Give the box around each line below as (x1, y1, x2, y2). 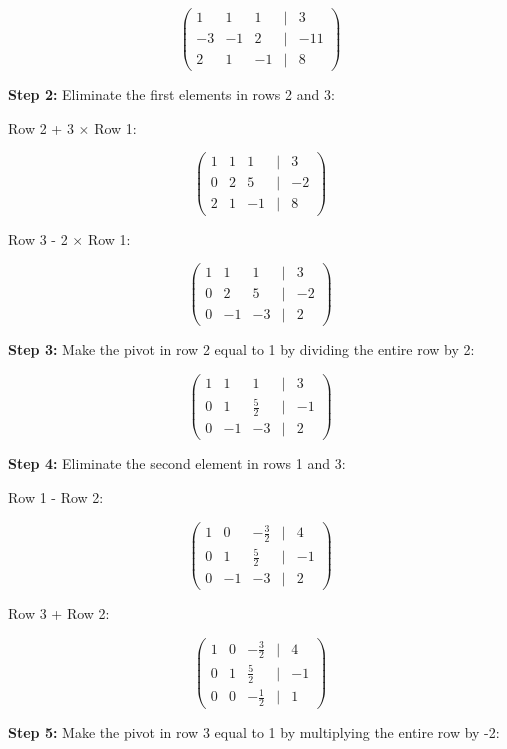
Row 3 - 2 (8, 228, 68, 249)
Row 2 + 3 (8, 117, 74, 138)
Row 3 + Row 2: (8, 603, 110, 624)
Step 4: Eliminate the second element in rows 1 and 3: (8, 453, 346, 474)
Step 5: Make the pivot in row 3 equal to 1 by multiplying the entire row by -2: (8, 722, 500, 743)
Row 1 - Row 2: (8, 486, 104, 507)
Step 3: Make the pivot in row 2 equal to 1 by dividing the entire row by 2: (8, 339, 475, 360)
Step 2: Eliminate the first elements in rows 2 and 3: (8, 84, 335, 105)
